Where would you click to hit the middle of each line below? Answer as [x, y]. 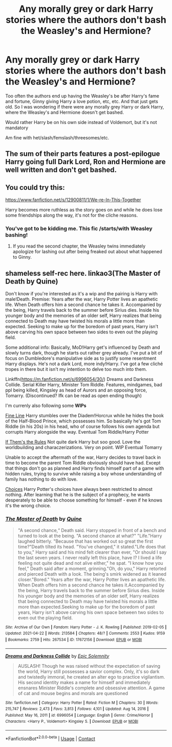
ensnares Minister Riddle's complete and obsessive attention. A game [91, 688]
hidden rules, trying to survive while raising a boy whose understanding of [84, 474]
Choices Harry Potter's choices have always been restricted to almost [79, 489]
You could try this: [35, 188]
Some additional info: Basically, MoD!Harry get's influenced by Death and [83, 347]
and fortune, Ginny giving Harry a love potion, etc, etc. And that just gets [82, 101]
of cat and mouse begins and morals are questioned [73, 693]
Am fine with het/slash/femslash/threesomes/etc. [57, 137]
